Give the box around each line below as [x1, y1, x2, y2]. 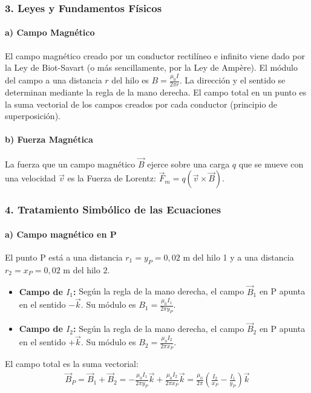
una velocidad [5, 172, 56, 184]
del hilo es [111, 74, 149, 86]
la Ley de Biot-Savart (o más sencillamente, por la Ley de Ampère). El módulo [5, 61, 298, 74]
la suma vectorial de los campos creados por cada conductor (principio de [5, 97, 278, 110]
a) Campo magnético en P [5, 227, 117, 240]
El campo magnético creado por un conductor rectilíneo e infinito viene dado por [5, 49, 305, 62]
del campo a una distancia [5, 74, 102, 86]
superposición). [5, 109, 61, 122]
